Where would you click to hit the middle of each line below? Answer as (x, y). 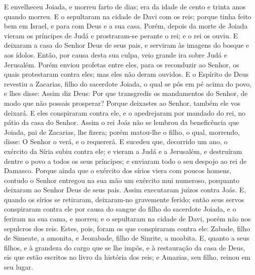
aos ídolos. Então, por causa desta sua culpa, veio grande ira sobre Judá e (116, 54)
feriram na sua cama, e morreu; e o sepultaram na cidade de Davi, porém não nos (127, 219)
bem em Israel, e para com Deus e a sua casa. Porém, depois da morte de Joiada (126, 26)
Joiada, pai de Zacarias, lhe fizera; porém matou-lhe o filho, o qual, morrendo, (122, 132)
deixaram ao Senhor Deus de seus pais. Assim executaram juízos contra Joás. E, (125, 190)
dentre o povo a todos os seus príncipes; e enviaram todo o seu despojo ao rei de (125, 161)
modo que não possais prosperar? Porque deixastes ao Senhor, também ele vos (122, 103)
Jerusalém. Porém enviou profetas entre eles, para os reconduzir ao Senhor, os (122, 64)
